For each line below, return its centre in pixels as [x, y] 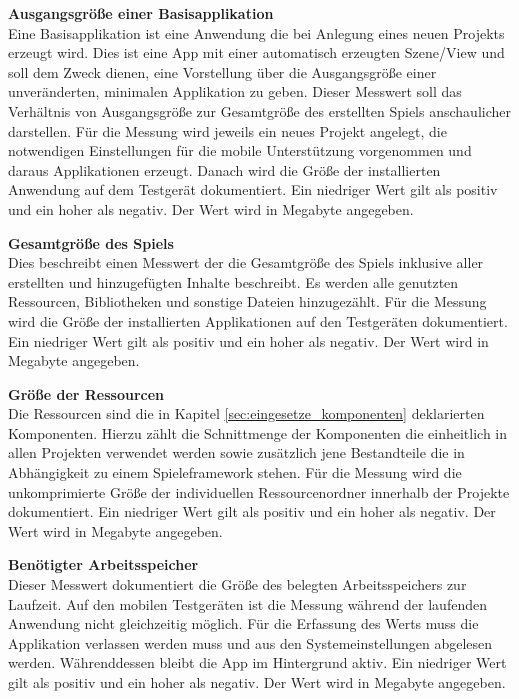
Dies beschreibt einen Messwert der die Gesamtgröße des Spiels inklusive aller [246, 262]
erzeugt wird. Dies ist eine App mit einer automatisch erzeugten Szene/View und [256, 52]
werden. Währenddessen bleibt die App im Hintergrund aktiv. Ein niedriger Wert [257, 662]
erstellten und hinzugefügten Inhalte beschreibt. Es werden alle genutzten [233, 281]
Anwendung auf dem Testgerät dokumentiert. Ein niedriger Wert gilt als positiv [253, 189]
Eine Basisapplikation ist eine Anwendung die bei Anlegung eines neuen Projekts [256, 32]
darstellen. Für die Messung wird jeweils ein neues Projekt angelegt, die [227, 130]
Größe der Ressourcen [86, 393]
